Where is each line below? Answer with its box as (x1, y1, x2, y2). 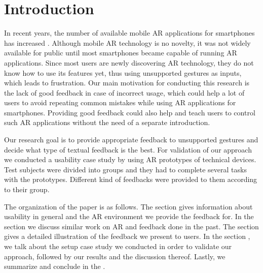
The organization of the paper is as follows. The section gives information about (4, 201, 253, 211)
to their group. (4, 184, 50, 195)
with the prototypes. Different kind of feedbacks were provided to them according (4, 174, 257, 185)
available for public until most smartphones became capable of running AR (4, 47, 237, 58)
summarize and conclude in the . (4, 261, 105, 271)
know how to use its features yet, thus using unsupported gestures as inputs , (4, 67, 242, 78)
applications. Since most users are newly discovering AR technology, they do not (4, 57, 254, 68)
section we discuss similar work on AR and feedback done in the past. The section (4, 221, 259, 231)
